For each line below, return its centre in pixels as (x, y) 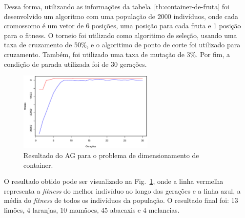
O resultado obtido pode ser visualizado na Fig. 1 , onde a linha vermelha (114, 181)
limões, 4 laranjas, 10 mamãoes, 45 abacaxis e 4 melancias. (92, 210)
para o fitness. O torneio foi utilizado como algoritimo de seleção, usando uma (121, 35)
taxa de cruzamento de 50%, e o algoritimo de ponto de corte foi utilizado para (122, 45)
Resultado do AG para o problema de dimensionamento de (111, 155)
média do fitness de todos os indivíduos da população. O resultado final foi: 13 (121, 200)
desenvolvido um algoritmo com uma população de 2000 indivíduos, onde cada (121, 16)
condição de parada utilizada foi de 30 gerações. (75, 64)
